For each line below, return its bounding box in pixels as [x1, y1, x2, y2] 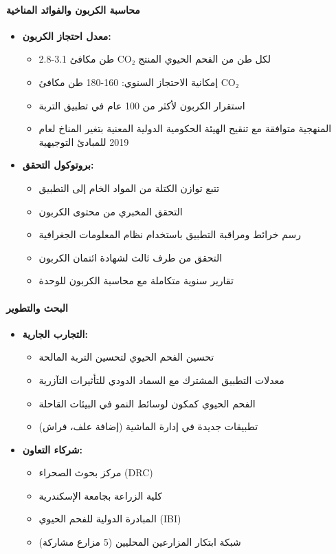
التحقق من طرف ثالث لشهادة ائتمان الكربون [38, 250, 223, 264]
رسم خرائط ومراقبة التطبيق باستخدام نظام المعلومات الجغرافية [38, 227, 301, 242]
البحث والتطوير [6, 300, 69, 315]
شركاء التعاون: [22, 442, 83, 456]
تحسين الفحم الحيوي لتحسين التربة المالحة [38, 350, 214, 364]
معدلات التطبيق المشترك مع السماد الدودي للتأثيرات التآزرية [38, 372, 284, 387]
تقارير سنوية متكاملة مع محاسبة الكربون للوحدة [38, 273, 234, 288]
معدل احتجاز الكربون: [22, 28, 111, 43]
